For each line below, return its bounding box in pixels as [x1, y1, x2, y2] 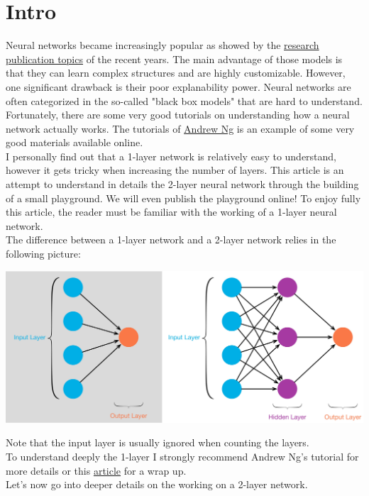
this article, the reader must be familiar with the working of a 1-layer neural [6, 204, 337, 219]
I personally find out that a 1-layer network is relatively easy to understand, [6, 148, 337, 163]
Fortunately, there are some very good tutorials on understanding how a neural [6, 107, 350, 122]
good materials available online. [6, 135, 143, 150]
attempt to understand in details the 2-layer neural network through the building [6, 177, 359, 192]
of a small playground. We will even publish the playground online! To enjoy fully [6, 190, 361, 205]
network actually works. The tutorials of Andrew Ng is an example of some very [6, 121, 355, 136]
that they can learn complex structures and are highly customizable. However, [6, 65, 346, 80]
